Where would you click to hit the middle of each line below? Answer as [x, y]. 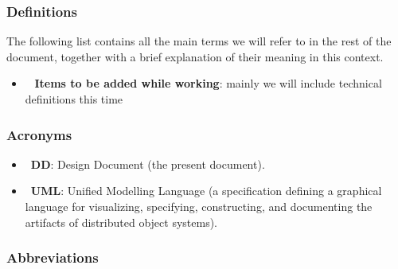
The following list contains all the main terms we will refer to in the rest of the [199, 41]
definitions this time [74, 99]
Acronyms [39, 134]
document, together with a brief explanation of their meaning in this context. [195, 56]
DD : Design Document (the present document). [148, 164]
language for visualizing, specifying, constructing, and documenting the [199, 206]
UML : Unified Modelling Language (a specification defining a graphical [206, 191]
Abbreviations [53, 257]
